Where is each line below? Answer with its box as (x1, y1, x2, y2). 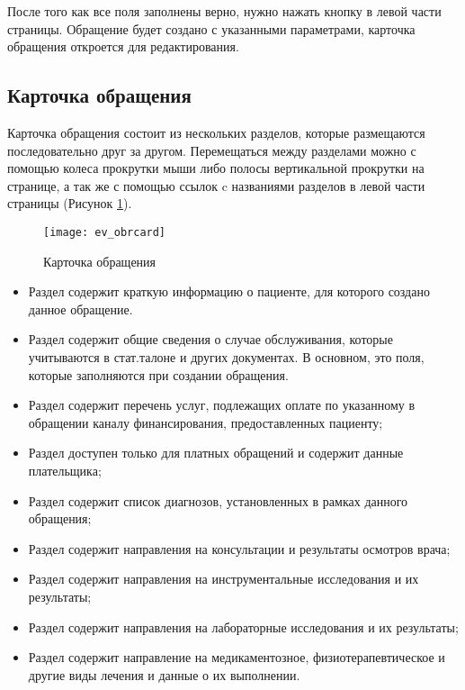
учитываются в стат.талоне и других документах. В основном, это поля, (28, 347, 425, 366)
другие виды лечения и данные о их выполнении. (28, 665, 300, 684)
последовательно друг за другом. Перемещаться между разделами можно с (7, 141, 416, 159)
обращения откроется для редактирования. (7, 37, 239, 56)
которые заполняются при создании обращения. (28, 365, 289, 384)
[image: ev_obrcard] (43, 225, 166, 239)
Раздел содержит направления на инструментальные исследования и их (28, 569, 419, 588)
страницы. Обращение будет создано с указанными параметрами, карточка (7, 19, 416, 38)
